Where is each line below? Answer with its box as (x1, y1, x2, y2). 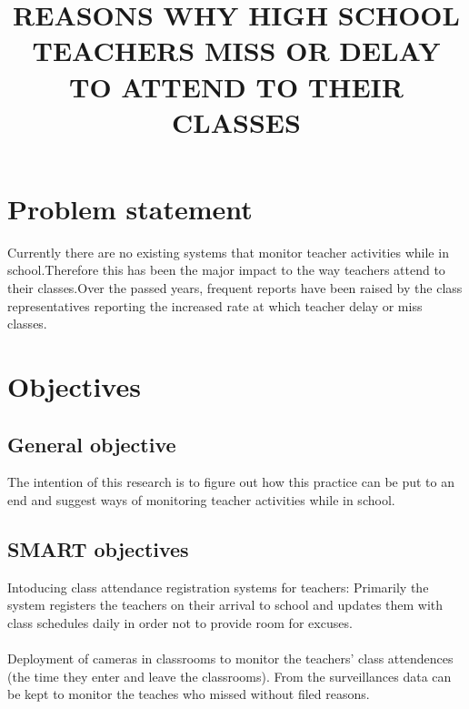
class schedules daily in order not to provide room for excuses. (7, 613, 353, 632)
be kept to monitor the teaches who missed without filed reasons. (7, 684, 370, 704)
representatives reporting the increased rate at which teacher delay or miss (7, 296, 423, 315)
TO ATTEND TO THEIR (68, 67, 404, 105)
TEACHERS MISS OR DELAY (32, 32, 441, 69)
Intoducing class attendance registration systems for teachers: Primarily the (7, 577, 429, 596)
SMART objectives (7, 535, 189, 562)
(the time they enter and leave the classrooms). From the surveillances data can (7, 666, 452, 685)
